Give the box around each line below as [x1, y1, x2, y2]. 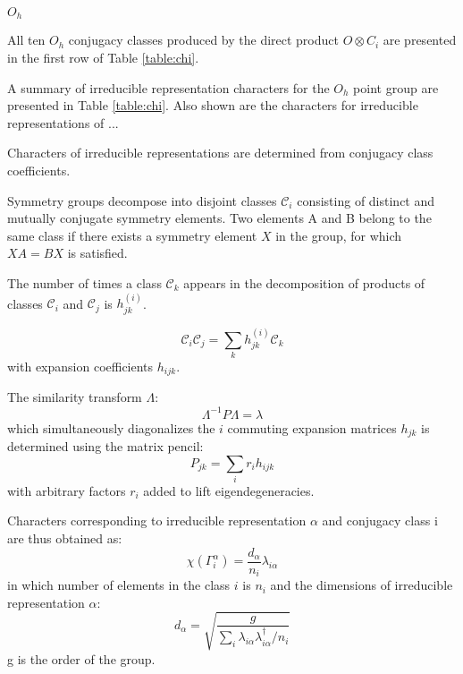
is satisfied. [67, 243, 128, 262]
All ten [7, 30, 46, 49]
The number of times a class [7, 273, 162, 292]
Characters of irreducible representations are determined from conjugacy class [7, 143, 434, 162]
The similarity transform [7, 388, 142, 406]
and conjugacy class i [322, 511, 438, 530]
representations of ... [7, 113, 119, 132]
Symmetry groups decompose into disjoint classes [7, 191, 277, 209]
